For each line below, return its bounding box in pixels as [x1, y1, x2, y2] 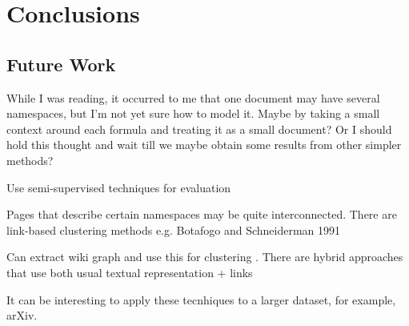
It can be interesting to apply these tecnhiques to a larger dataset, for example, [6, 291, 396, 308]
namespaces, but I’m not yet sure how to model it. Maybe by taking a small [6, 105, 380, 122]
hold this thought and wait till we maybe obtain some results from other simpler [6, 136, 402, 153]
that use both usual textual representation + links [6, 264, 253, 280]
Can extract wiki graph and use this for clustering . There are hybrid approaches [6, 248, 403, 265]
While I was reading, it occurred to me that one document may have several [6, 89, 380, 106]
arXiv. [6, 307, 38, 324]
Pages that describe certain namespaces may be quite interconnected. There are [6, 206, 397, 223]
